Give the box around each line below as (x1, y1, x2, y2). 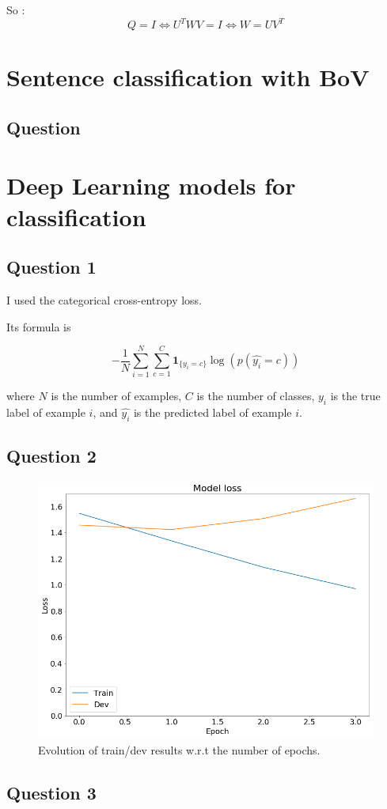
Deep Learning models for (6, 169, 296, 202)
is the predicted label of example (133, 404, 292, 421)
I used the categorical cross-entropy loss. (6, 292, 203, 308)
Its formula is (6, 318, 71, 335)
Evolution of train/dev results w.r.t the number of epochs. (38, 741, 321, 758)
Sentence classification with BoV (6, 61, 370, 93)
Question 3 (6, 780, 97, 804)
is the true (330, 387, 381, 404)
